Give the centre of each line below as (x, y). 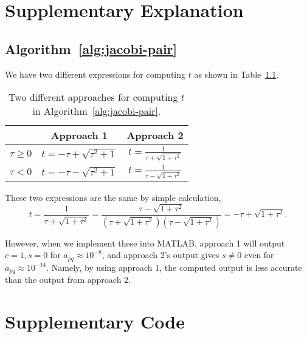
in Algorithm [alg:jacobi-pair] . (97, 111)
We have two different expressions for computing (95, 74)
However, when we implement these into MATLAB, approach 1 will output (145, 243)
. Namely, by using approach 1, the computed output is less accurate (174, 267)
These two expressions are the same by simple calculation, (113, 197)
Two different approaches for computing (93, 97)
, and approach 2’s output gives (160, 255)
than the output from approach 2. (68, 280)
